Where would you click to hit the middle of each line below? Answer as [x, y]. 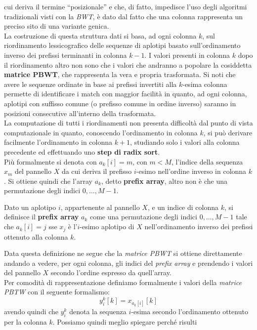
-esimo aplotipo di [107, 227]
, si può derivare [228, 132]
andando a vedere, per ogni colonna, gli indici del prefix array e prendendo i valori [128, 263]
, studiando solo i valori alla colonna [185, 142]
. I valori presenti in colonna [187, 55]
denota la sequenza [98, 311]
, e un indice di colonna [183, 207]
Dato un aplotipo [30, 207]
